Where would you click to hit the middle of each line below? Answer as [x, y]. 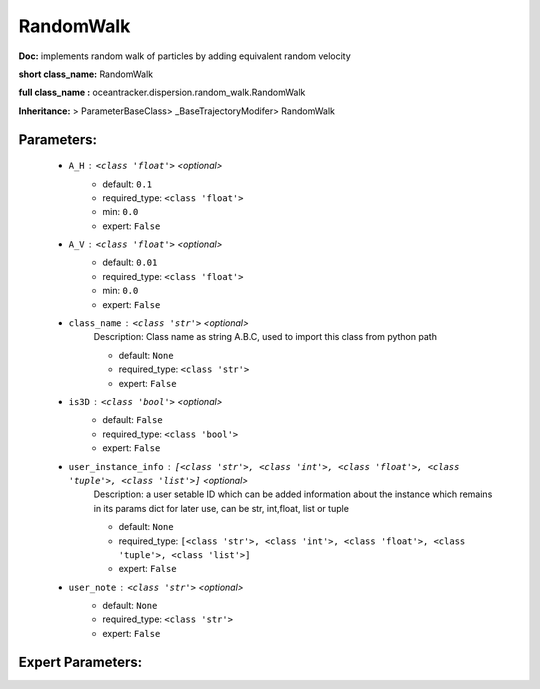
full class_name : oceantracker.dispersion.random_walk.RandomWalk [162, 92]
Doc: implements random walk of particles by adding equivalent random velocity [185, 56]
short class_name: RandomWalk [86, 74]
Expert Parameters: [80, 661]
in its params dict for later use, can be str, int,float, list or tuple [221, 508]
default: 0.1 [127, 184]
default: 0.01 [130, 262]
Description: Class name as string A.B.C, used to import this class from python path [265, 337]
